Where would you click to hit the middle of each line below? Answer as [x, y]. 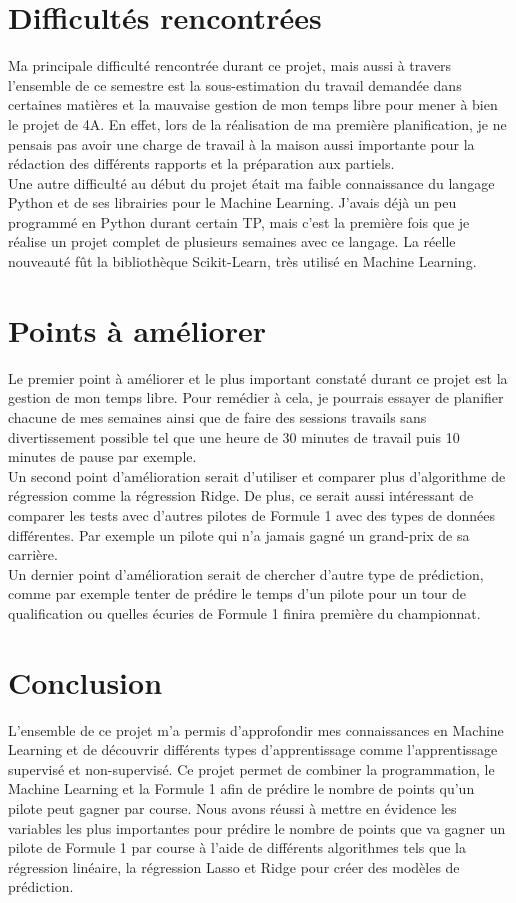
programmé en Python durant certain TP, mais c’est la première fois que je [239, 221]
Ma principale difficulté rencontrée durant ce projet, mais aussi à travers [230, 65]
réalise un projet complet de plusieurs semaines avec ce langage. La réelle [232, 241]
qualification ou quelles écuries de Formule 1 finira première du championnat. [244, 612]
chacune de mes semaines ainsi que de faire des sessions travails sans [217, 416]
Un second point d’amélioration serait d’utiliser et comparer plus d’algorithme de [257, 475]
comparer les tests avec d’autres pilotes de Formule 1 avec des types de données [251, 514]
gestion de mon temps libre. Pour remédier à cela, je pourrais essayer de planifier [256, 397]
